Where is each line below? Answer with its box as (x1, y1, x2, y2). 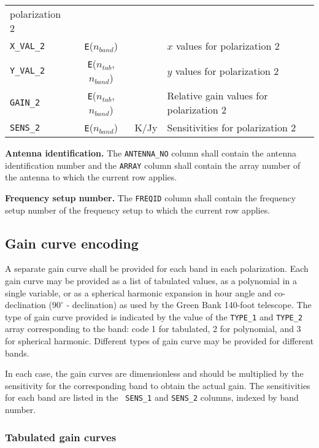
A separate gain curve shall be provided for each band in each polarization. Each (5, 262, 309, 275)
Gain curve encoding (5, 233, 139, 252)
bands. (5, 346, 29, 359)
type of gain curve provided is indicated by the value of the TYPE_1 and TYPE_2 (5, 310, 303, 323)
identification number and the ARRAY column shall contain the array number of (5, 158, 301, 171)
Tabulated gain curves (5, 429, 117, 444)
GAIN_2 (10, 98, 40, 107)
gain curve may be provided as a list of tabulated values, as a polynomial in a (5, 274, 297, 287)
